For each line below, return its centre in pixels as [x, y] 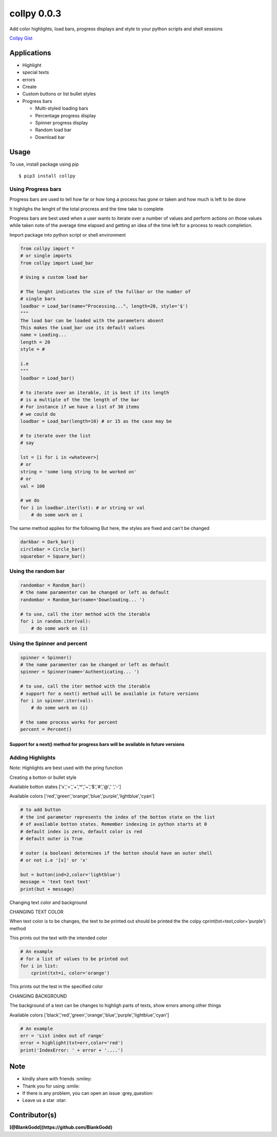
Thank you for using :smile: [51, 1086]
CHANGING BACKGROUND [38, 996]
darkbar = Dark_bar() [47, 542]
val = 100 [33, 486]
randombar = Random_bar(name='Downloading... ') [83, 600]
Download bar [50, 137]
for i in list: [39, 966]
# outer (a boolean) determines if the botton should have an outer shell [116, 853]
